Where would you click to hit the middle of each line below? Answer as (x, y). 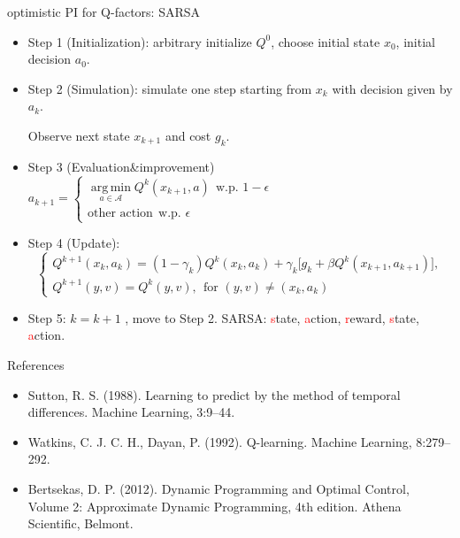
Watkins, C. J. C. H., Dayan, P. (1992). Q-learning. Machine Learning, (220, 441)
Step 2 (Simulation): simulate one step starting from (170, 88)
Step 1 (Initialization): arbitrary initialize (140, 41)
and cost (188, 135)
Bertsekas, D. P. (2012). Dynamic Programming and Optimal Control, (218, 488)
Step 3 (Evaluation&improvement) (121, 166)
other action (120, 213)
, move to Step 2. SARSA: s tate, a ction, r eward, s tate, (272, 317)
